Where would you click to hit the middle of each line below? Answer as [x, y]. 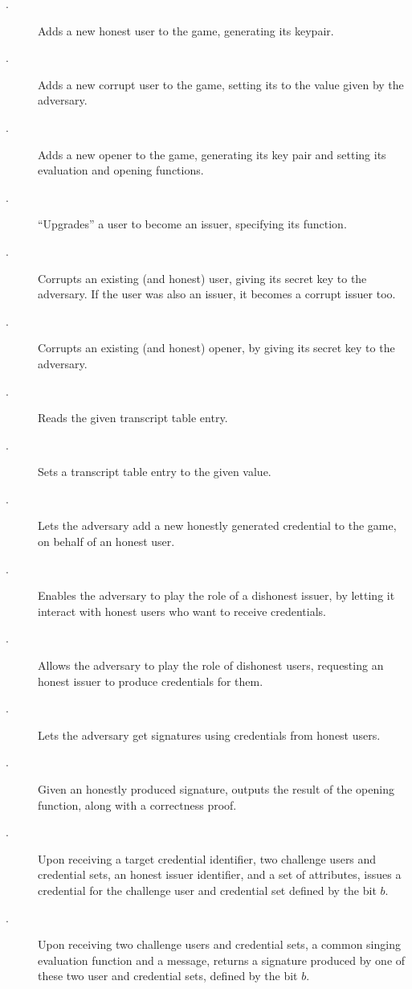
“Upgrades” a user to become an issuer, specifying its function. [192, 224]
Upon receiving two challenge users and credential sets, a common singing [219, 944]
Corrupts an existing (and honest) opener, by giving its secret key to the [216, 348]
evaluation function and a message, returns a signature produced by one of [222, 960]
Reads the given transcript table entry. [133, 418]
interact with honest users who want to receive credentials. [182, 611]
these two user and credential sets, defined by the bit [168, 976]
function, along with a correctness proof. [137, 804]
